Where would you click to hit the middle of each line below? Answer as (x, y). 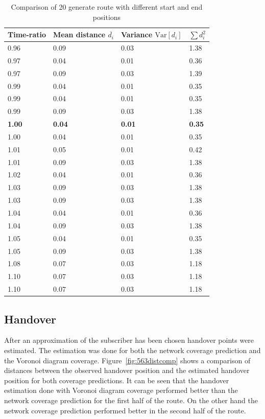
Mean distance (79, 34)
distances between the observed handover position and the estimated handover (127, 370)
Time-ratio (27, 34)
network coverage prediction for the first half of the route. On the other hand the (131, 400)
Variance (137, 34)
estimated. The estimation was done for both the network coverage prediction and (132, 350)
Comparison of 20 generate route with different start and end (107, 7)
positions (107, 17)
